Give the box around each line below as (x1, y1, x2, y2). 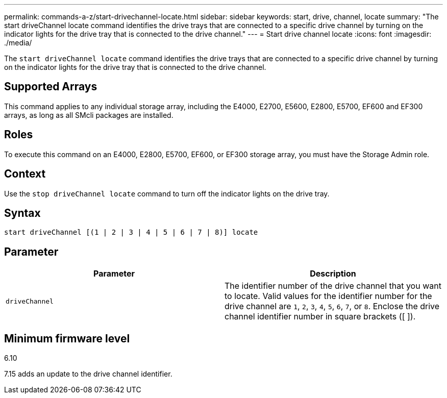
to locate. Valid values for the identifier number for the (225, 291, 432, 302)
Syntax (4, 206, 41, 219)
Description (310, 268, 356, 279)
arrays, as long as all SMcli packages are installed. (4, 110, 173, 119)
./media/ (4, 38, 32, 47)
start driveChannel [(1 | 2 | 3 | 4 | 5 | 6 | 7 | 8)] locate (4, 228, 258, 237)
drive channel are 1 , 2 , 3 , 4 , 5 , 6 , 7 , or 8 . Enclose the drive (225, 301, 440, 312)
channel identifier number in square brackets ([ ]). (225, 311, 416, 322)
